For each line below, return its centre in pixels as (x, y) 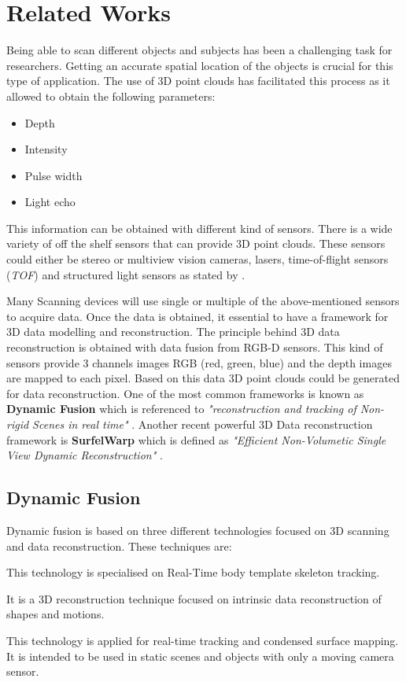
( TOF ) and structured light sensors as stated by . (126, 274)
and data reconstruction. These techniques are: (119, 546)
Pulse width (54, 175)
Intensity (46, 149)
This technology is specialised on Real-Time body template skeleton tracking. (193, 572)
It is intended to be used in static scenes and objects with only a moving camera (200, 656)
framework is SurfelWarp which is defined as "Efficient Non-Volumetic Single (196, 439)
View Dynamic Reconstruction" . (85, 455)
